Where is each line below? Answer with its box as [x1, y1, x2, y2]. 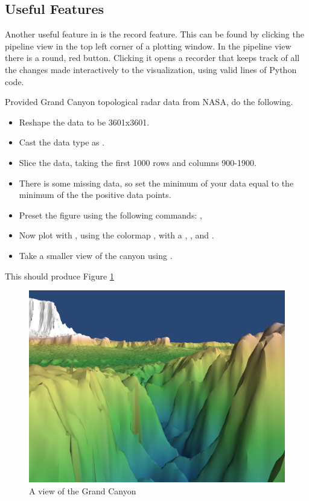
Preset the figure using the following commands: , [19, 208, 202, 221]
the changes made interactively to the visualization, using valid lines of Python [5, 63, 297, 75]
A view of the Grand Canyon [29, 485, 136, 497]
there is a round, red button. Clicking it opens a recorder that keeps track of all [5, 51, 300, 64]
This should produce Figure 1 [5, 269, 114, 282]
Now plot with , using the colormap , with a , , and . [19, 229, 214, 241]
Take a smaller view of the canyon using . [19, 249, 173, 261]
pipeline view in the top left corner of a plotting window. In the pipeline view [5, 39, 291, 52]
